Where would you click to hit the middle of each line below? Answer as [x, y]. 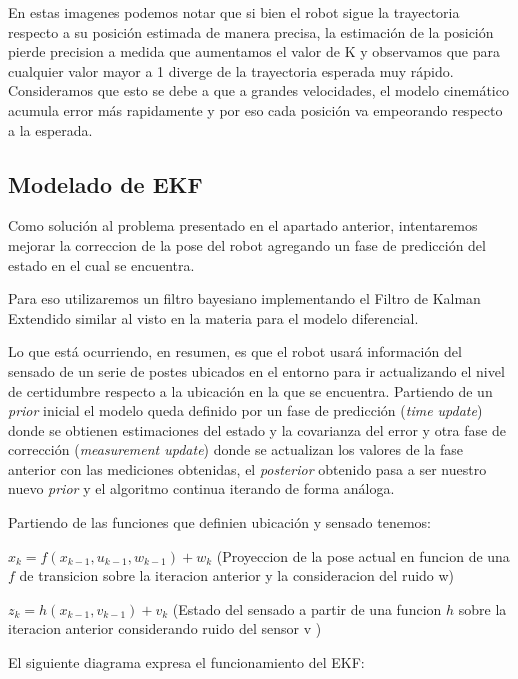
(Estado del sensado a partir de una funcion [307, 608]
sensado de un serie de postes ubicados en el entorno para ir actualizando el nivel [256, 370]
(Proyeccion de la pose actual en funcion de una [363, 555]
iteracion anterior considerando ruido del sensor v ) [165, 628]
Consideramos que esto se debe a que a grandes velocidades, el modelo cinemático [258, 90]
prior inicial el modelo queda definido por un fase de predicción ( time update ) [245, 410]
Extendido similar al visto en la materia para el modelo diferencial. [213, 317]
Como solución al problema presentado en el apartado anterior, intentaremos [243, 225]
